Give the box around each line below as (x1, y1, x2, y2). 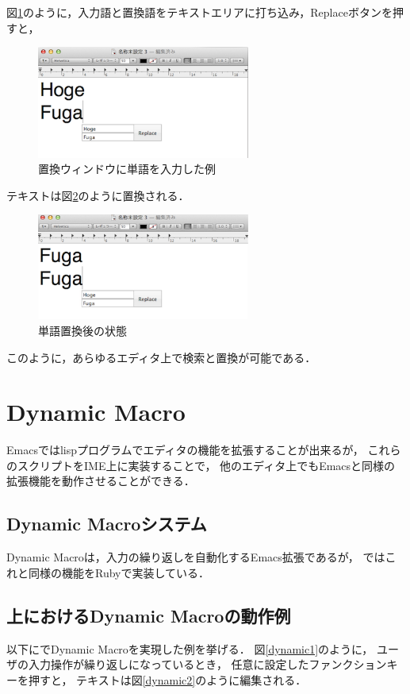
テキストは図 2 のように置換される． (6, 187, 190, 203)
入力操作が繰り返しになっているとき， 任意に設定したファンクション (28, 656, 387, 673)
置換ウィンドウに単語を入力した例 (38, 160, 216, 177)
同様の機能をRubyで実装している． (28, 564, 210, 580)
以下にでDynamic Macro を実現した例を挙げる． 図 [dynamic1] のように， (6, 640, 374, 657)
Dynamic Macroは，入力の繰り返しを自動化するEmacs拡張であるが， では (6, 549, 385, 565)
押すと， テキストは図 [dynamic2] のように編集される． (28, 671, 307, 688)
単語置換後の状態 (38, 322, 127, 338)
